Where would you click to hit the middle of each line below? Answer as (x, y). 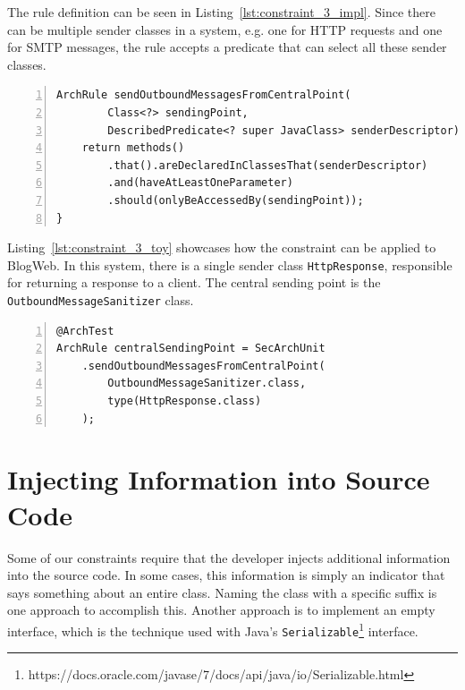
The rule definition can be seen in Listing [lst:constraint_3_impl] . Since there (222, 12)
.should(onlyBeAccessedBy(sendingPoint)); (236, 200)
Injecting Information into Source (219, 479)
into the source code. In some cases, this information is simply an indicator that (226, 575)
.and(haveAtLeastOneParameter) (200, 183)
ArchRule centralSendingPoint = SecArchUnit (191, 349)
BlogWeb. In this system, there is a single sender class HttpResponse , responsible (230, 264)
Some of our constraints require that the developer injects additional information (229, 557)
